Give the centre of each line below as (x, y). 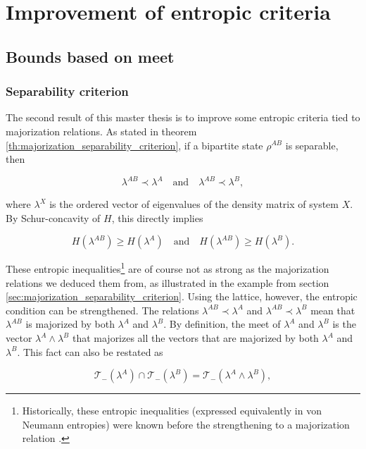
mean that (333, 310)
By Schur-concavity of (53, 217)
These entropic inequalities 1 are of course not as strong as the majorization (168, 268)
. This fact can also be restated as (90, 351)
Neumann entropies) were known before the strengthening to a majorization (186, 424)
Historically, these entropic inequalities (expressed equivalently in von (172, 411)
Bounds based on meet (90, 56)
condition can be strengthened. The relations (102, 310)
